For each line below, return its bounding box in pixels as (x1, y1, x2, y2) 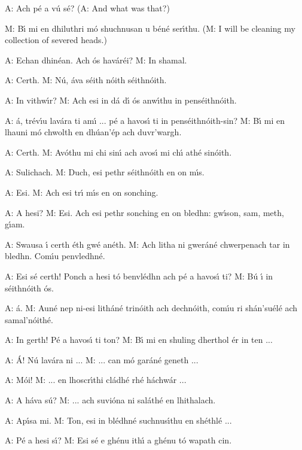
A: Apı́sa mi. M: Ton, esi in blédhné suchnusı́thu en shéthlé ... (5, 413, 232, 426)
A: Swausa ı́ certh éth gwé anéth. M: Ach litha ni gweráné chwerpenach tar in (5, 238, 290, 250)
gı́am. (5, 218, 25, 230)
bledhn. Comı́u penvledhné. (5, 250, 105, 262)
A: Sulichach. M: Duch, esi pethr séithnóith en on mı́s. (5, 166, 205, 178)
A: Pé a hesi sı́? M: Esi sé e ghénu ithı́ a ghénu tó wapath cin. (5, 434, 232, 446)
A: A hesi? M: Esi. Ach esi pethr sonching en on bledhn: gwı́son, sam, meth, (5, 206, 284, 218)
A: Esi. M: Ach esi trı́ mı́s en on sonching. (5, 186, 158, 198)
